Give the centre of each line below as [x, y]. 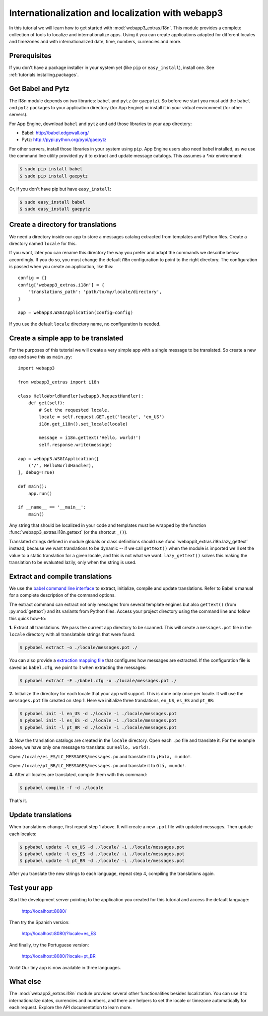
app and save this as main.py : [41, 357]
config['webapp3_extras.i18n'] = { [61, 285]
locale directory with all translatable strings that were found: [72, 634]
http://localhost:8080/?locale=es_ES [59, 934]
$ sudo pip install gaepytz [54, 176]
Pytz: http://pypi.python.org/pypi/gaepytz [64, 140]
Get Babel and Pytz [39, 89]
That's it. [18, 801]
